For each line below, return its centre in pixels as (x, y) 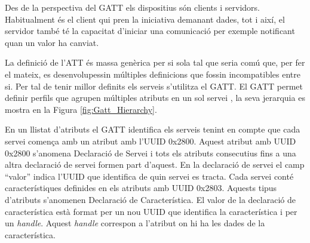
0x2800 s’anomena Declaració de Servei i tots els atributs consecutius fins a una (151, 153)
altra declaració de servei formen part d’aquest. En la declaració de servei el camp (155, 164)
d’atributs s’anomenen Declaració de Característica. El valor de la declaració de (150, 199)
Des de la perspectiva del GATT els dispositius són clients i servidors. (132, 7)
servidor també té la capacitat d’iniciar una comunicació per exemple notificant (150, 31)
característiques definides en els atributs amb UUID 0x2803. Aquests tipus (141, 188)
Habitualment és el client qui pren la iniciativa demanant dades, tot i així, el (145, 19)
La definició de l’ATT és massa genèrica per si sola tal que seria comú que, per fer (155, 62)
